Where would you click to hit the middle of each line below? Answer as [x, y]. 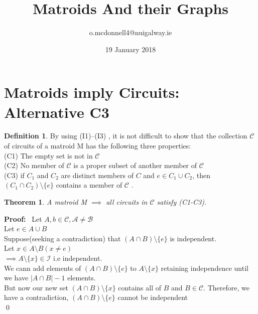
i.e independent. [78, 258]
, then [201, 175]
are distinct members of [97, 175]
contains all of [140, 287]
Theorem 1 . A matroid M [46, 202]
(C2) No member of [34, 165]
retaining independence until [205, 268]
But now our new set [36, 287]
